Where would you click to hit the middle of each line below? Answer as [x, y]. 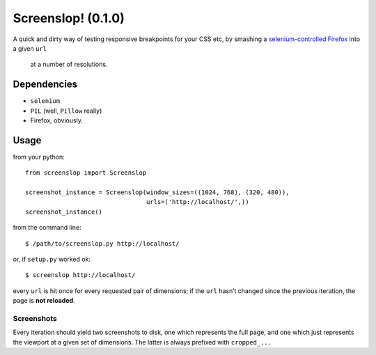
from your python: [39, 157]
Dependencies [45, 85]
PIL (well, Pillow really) [66, 111]
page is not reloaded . [44, 301]
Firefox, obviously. [57, 120]
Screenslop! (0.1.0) [69, 18]
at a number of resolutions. [69, 64]
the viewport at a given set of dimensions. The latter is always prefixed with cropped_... [142, 342]
